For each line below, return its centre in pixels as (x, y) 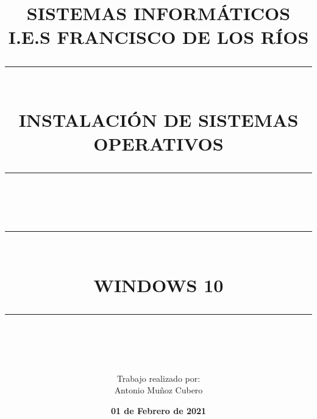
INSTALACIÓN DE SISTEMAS (158, 119)
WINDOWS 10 (158, 285)
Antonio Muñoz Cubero (158, 390)
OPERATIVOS (158, 143)
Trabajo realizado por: (158, 378)
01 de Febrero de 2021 (158, 411)
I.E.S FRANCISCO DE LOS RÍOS (158, 37)
